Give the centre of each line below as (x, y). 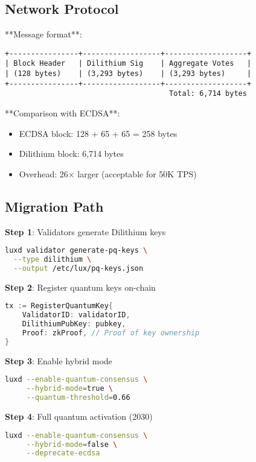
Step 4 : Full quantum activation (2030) (79, 416)
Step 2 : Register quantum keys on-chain (80, 287)
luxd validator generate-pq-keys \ (76, 251)
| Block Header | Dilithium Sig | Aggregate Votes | (128, 64)
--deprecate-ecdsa (63, 453)
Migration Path (54, 206)
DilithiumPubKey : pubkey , (74, 324)
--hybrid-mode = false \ (72, 444)
